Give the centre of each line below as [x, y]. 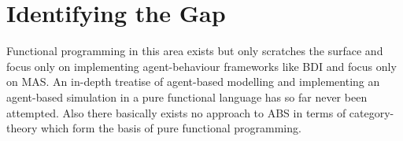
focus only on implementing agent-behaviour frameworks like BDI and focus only [201, 66]
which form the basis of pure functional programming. [171, 128]
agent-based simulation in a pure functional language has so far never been [187, 96]
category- [372, 112]
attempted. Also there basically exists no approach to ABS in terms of [176, 112]
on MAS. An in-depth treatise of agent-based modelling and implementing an [193, 82]
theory [22, 128]
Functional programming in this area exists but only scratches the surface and [195, 51]
